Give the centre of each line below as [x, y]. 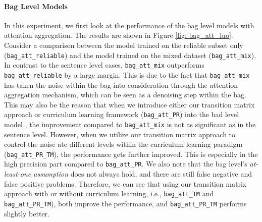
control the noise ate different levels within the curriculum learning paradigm [123, 144]
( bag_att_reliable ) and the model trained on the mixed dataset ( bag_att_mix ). [130, 55]
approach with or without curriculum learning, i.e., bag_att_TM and [109, 193]
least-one [18, 174]
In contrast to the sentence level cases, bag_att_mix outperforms [104, 65]
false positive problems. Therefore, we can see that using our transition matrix [125, 183]
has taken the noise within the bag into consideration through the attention [121, 85]
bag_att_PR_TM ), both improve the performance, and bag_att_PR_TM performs [125, 203]
